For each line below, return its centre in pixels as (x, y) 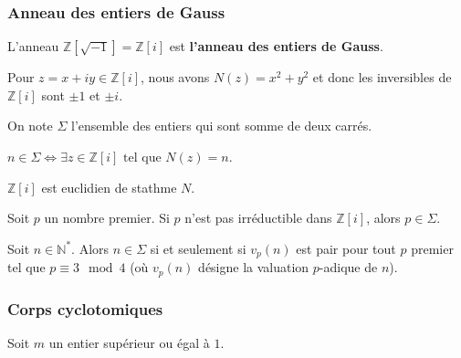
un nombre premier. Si (107, 218)
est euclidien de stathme (109, 187)
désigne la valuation (254, 267)
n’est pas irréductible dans (258, 218)
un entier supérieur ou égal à (129, 342)
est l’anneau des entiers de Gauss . (276, 46)
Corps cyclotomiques (85, 308)
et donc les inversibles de (382, 77)
